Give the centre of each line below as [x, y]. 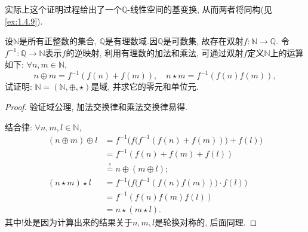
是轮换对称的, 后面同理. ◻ [206, 222]
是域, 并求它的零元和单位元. [145, 86]
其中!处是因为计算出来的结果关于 [69, 222]
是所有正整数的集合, [58, 41]
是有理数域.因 [131, 41]
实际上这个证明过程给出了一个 [63, 9]
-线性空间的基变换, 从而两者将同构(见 [200, 9]
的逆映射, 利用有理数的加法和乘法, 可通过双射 [155, 52]
